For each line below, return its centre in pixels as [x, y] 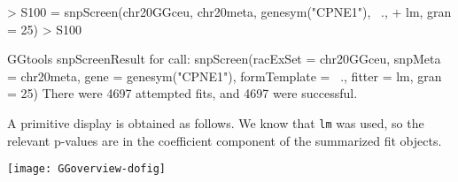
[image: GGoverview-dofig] [86, 169]
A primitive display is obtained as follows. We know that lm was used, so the [216, 122]
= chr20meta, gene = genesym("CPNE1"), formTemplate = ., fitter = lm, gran [225, 76]
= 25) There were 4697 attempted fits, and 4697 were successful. [182, 93]
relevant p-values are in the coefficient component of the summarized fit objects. [225, 140]
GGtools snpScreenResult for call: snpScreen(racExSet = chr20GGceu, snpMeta [224, 59]
